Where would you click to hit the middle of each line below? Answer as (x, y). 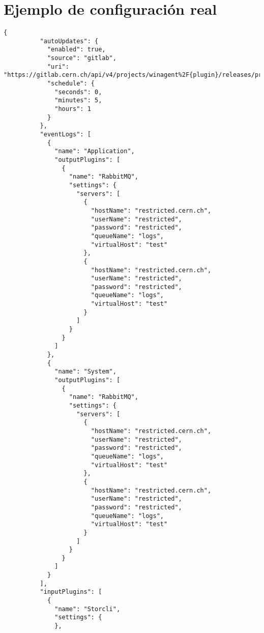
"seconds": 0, (78, 92)
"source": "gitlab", (82, 58)
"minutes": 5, (78, 100)
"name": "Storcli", (87, 609)
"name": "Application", (95, 151)
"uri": (58, 66)
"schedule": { (71, 84)
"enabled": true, (76, 50)
